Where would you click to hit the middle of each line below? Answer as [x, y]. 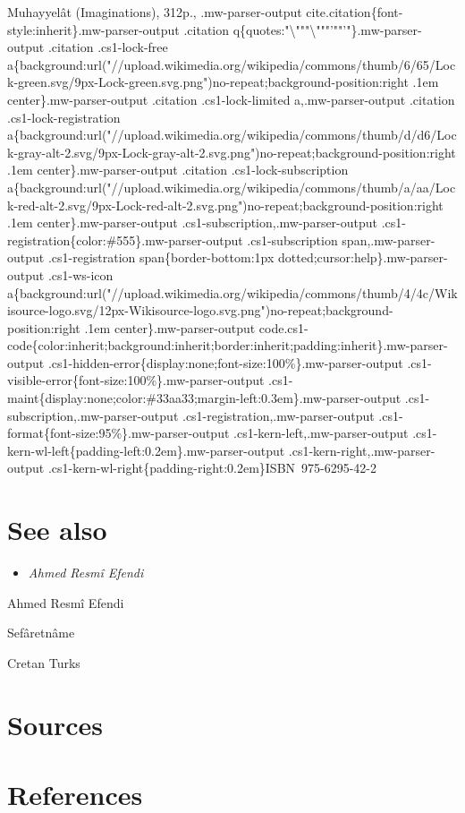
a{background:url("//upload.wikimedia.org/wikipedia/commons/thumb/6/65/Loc [232, 64]
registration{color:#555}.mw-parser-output [125, 240]
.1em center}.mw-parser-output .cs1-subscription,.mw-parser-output [193, 223]
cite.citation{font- [355, 12]
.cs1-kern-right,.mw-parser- [362, 450]
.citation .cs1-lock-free [108, 47]
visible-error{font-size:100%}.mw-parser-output [136, 380]
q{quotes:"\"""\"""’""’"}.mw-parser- [327, 29]
